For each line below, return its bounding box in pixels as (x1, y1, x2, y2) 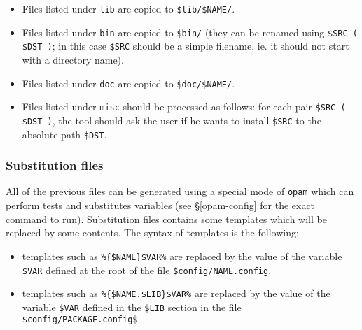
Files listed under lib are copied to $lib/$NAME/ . (22, 1, 235, 15)
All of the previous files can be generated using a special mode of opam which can (6, 184, 354, 199)
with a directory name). (22, 52, 124, 66)
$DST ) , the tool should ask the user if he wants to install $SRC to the (22, 113, 321, 127)
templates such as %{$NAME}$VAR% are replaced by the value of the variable (22, 248, 342, 263)
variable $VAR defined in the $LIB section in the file (22, 299, 242, 314)
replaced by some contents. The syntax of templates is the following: (6, 225, 299, 240)
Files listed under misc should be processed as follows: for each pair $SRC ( (22, 99, 346, 114)
